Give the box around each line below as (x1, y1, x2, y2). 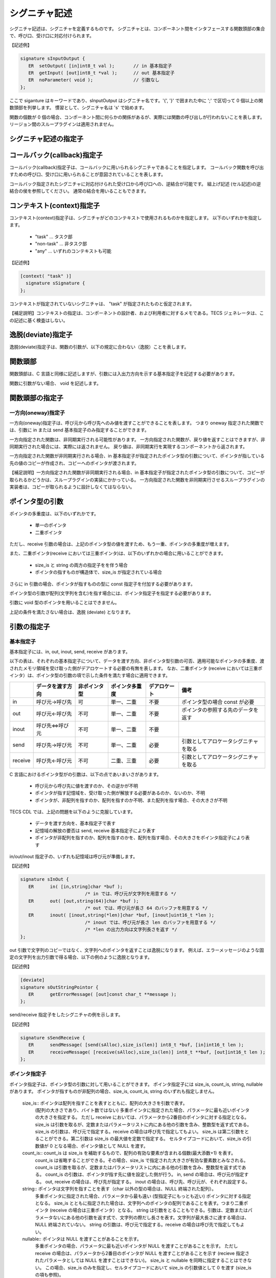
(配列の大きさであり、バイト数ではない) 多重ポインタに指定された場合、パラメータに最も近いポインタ (35, 1107, 250, 1113)
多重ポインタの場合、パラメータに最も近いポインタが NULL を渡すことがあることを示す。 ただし (35, 1243, 238, 1249)
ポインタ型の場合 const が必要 (181, 698, 255, 705)
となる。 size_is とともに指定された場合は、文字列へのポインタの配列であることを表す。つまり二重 (35, 1200, 244, 1206)
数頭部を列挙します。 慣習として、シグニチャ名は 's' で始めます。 (9, 105, 147, 111)
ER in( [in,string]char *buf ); (28, 883, 123, 889)
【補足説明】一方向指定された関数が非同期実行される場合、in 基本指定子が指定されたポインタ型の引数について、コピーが (9, 469, 265, 475)
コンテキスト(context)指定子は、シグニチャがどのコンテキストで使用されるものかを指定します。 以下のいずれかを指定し (9, 215, 262, 221)
